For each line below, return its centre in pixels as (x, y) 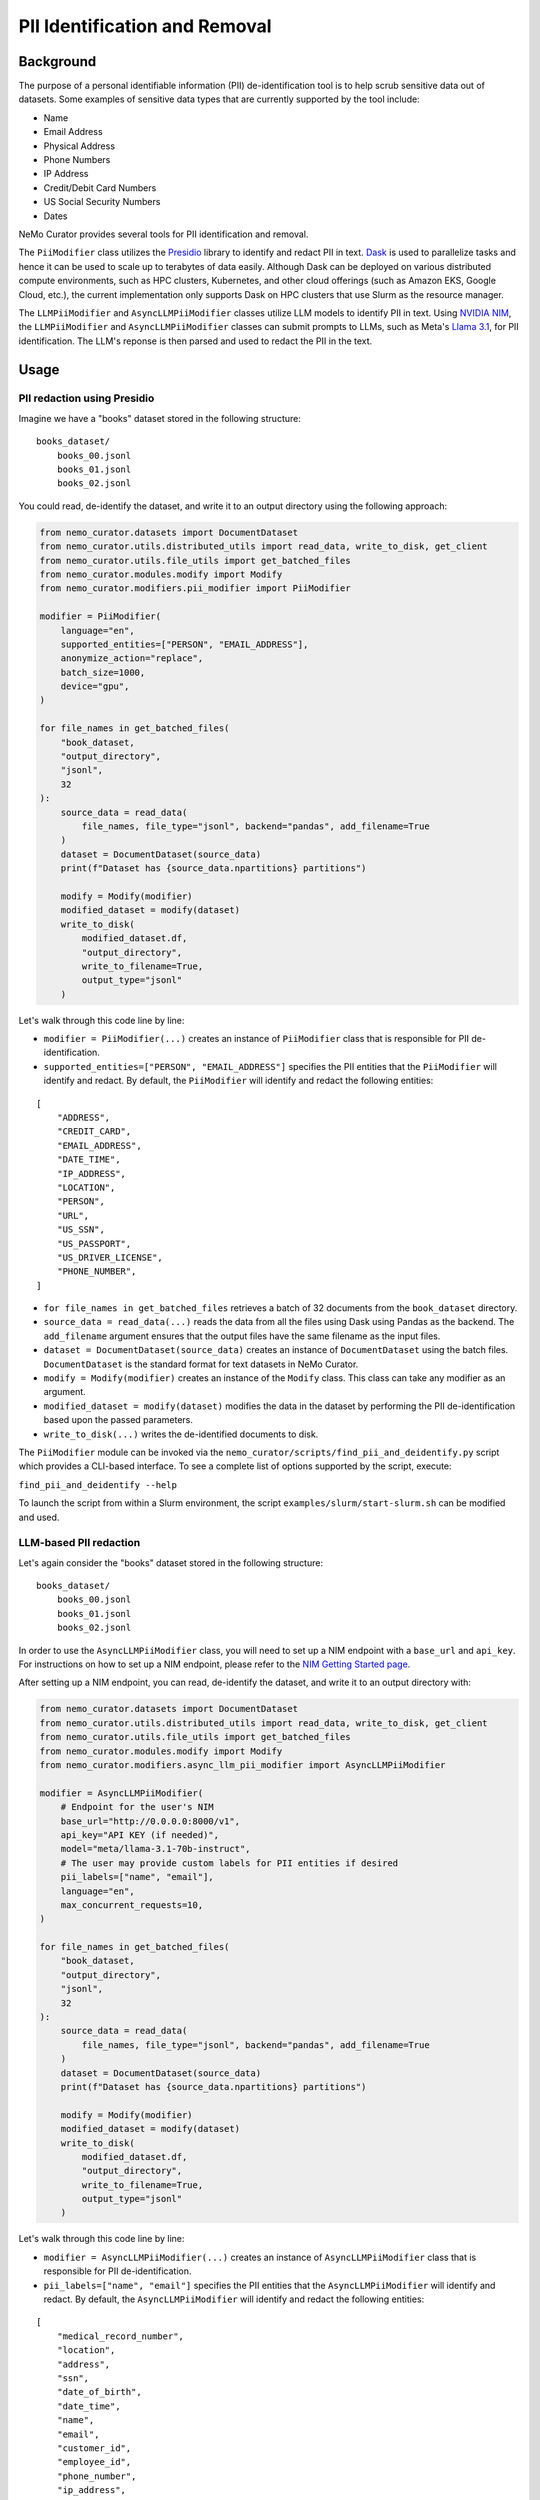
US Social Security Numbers (102, 202)
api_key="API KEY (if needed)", (140, 1834)
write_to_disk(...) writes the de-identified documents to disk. (181, 1434)
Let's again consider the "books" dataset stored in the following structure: (171, 1562)
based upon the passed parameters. (118, 1420)
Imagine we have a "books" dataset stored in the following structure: (160, 418)
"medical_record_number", (120, 2336)
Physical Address (79, 146)
